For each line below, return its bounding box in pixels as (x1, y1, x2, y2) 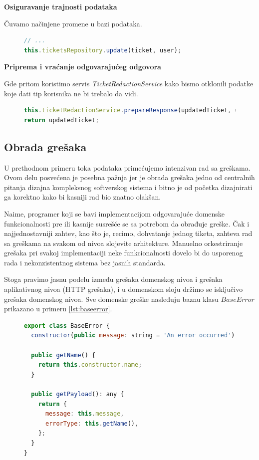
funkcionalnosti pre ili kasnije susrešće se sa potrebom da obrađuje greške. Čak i (4, 218, 250, 229)
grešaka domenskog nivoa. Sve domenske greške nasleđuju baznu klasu (4, 293, 219, 304)
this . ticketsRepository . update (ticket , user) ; (24, 46, 182, 54)
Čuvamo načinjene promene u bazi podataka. (4, 18, 142, 28)
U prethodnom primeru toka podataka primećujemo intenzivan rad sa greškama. (4, 162, 251, 173)
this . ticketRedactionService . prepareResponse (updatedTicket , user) (24, 107, 253, 114)
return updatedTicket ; (24, 116, 99, 124)
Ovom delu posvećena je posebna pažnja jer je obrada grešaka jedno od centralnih (4, 172, 255, 183)
